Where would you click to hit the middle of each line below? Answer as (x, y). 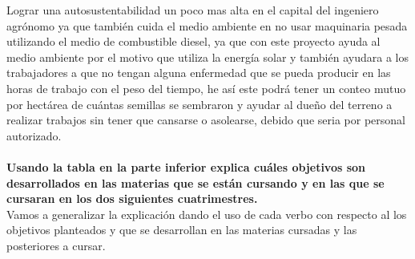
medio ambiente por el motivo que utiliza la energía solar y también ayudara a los (207, 57)
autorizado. (34, 135)
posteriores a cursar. (56, 245)
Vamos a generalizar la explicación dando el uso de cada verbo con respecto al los (207, 214)
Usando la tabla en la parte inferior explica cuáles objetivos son (186, 166)
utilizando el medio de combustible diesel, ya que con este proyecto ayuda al (193, 41)
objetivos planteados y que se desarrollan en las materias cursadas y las (182, 230)
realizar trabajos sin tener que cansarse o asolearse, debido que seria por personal (206, 120)
